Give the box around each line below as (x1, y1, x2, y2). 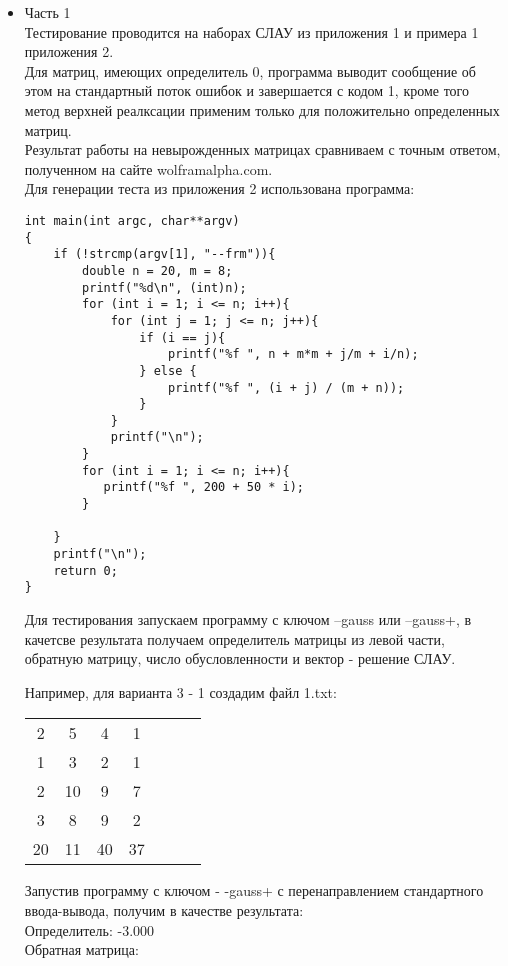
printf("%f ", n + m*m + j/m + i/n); (167, 347, 419, 362)
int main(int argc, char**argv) (24, 213, 240, 228)
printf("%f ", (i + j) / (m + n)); (167, 380, 405, 395)
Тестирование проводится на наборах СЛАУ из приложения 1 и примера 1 (24, 21, 479, 42)
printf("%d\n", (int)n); (82, 280, 247, 295)
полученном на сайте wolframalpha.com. (24, 158, 273, 179)
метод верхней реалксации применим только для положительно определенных (24, 99, 500, 120)
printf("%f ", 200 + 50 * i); (103, 480, 304, 495)
